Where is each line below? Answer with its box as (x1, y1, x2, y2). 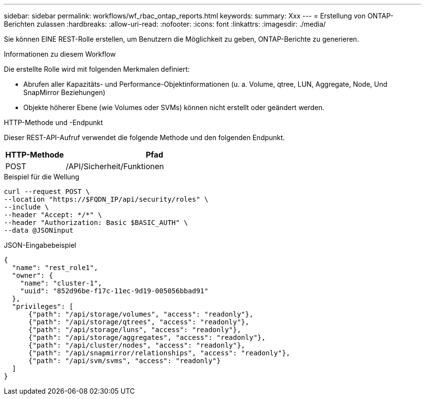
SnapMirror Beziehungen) (23, 88, 106, 96)
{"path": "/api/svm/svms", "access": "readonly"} (28, 357, 221, 365)
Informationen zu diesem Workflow (4, 50, 116, 58)
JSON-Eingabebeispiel (4, 241, 76, 249)
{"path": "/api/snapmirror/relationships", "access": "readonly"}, (28, 349, 291, 357)
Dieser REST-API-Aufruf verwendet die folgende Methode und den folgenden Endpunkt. (4, 133, 285, 142)
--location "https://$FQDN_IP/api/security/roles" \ (4, 195, 209, 203)
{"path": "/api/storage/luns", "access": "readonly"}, (28, 326, 241, 334)
